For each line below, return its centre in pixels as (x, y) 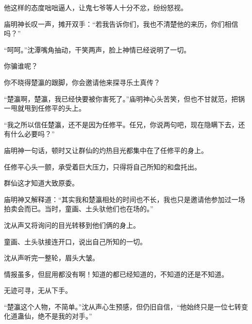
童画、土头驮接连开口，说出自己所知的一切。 (75, 241)
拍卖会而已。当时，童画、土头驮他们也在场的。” (79, 209)
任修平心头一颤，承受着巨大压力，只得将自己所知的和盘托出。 (102, 166)
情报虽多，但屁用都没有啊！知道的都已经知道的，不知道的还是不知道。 (116, 274)
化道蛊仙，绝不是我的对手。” (48, 316)
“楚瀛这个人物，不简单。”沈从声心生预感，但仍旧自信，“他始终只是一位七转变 (126, 306)
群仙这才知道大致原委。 (41, 183)
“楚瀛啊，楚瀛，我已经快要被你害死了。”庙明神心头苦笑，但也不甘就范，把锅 (125, 98)
